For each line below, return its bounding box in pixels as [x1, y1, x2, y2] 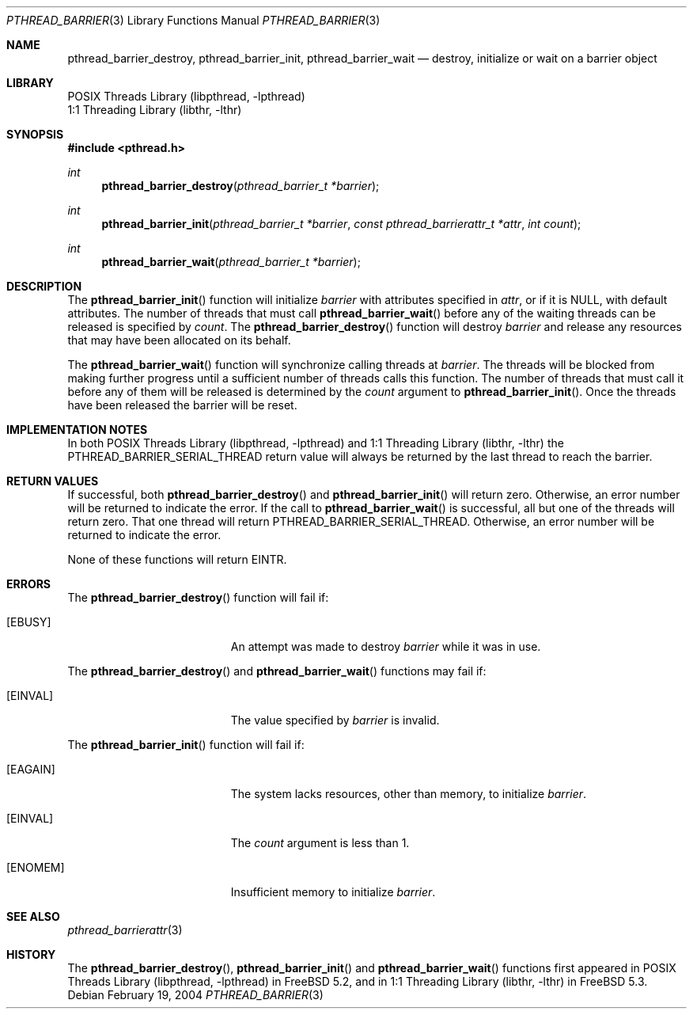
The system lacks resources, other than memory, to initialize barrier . [230, 787, 587, 800]
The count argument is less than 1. [230, 836, 410, 850]
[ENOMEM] [6, 861, 65, 874]
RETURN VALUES [6, 474, 99, 488]
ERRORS [6, 577, 51, 591]
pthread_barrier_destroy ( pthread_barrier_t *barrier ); [101, 179, 380, 192]
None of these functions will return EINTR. [67, 553, 287, 566]
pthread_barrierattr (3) [67, 923, 183, 937]
